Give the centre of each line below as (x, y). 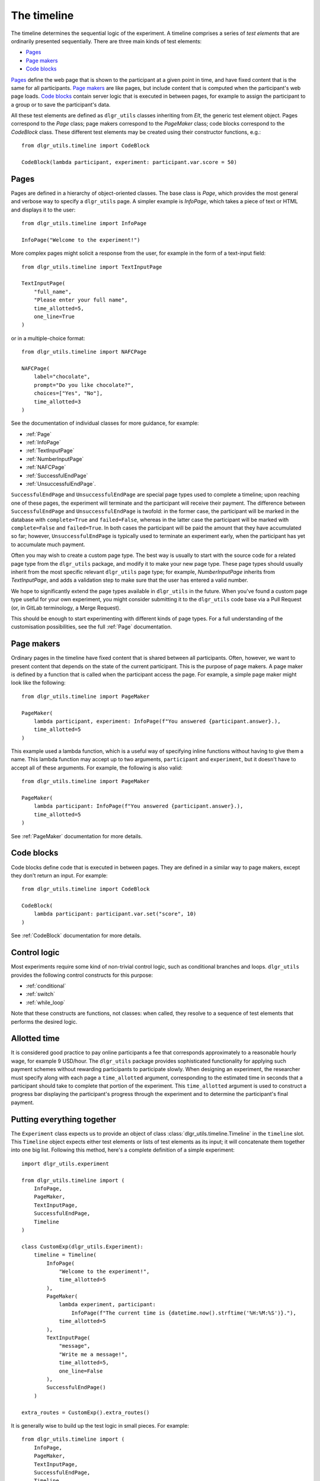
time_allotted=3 (57, 402)
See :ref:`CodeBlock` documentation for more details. (76, 935)
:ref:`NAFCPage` (46, 467)
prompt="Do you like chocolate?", (84, 385)
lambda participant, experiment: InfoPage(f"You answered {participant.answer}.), (157, 721)
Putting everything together (64, 1119)
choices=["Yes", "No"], (68, 393)
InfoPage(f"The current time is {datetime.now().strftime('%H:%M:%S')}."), (184, 1313)
